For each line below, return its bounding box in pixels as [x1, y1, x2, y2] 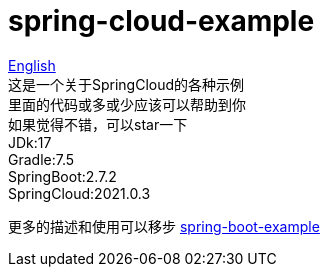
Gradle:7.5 [8, 150, 75, 168]
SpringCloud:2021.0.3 [8, 184, 151, 202]
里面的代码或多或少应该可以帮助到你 [8, 95, 246, 113]
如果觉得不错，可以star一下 [8, 115, 188, 133]
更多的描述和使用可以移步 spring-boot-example [8, 217, 320, 235]
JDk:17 [8, 133, 52, 151]
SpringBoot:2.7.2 [8, 167, 117, 185]
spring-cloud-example [8, 4, 315, 38]
